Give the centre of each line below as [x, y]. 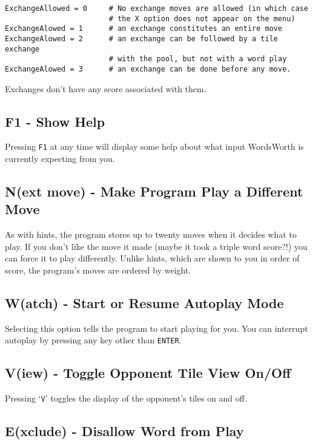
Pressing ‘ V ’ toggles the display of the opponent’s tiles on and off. [126, 398]
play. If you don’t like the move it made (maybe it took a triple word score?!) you [156, 246]
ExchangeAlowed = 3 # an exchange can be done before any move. [148, 69]
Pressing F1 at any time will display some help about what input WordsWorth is [154, 146]
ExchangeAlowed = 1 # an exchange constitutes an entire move [144, 29]
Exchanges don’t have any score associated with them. [106, 88]
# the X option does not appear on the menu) [202, 18]
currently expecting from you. [60, 159]
